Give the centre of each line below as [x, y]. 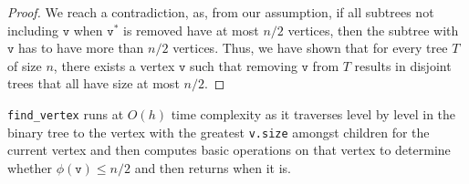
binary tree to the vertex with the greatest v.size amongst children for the [219, 132]
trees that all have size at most [94, 83]
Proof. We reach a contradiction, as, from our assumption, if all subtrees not [221, 12]
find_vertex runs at [66, 113]
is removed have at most [191, 30]
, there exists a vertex [114, 65]
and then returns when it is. [213, 167]
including [33, 30]
